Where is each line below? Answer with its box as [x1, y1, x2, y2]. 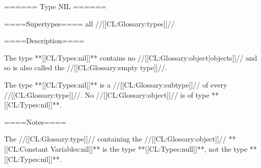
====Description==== [4, 35, 85, 46]
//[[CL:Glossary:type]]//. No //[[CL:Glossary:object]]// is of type [4, 89, 210, 100]
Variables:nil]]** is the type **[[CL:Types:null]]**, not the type [50, 143, 248, 154]
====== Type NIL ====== [4, 1, 107, 11]
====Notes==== [4, 116, 66, 127]
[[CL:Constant [4, 143, 48, 154]
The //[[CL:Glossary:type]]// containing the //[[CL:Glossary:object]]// [4, 133, 226, 144]
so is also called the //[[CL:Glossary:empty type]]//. [4, 62, 167, 73]
